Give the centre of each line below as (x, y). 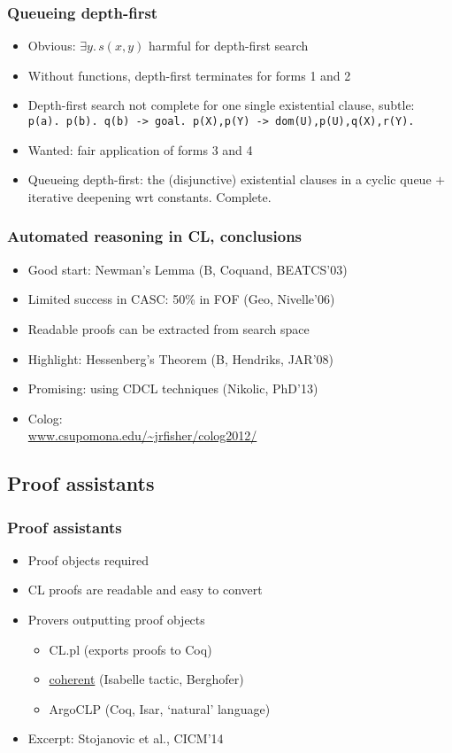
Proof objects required (88, 559)
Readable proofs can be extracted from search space (169, 328)
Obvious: (52, 46)
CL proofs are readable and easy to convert (145, 590)
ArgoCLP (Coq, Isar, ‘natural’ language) (160, 708)
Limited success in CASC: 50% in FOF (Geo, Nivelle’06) (181, 299)
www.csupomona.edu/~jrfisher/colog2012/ (142, 435)
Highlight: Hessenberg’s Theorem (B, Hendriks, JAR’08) (180, 358)
